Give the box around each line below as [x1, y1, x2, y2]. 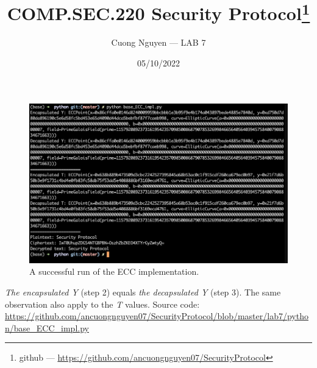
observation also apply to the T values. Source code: [5, 297, 200, 310]
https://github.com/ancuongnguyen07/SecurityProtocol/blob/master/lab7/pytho [5, 310, 308, 322]
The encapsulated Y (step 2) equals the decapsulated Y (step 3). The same [5, 286, 281, 299]
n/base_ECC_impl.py [5, 321, 89, 334]
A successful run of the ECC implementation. [29, 265, 199, 278]
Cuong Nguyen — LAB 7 [111, 36, 206, 49]
